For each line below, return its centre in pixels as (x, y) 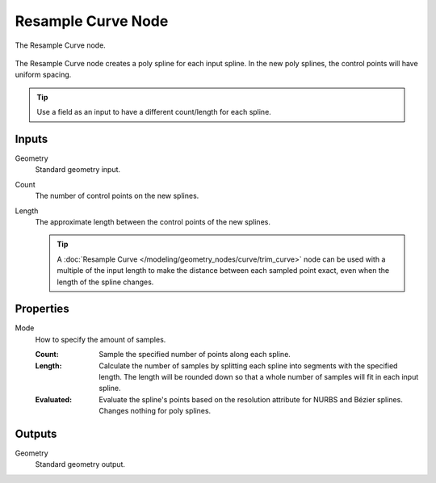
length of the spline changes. (105, 282)
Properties (42, 309)
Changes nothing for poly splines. (155, 411)
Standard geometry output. (80, 464)
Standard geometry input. (78, 170)
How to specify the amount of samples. (101, 339)
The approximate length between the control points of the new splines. (153, 221)
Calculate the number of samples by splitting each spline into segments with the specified (248, 365)
